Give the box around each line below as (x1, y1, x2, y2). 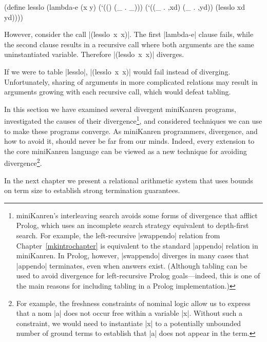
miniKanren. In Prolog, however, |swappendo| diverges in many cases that (16, 250, 249, 261)
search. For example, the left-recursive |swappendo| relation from (16, 230, 220, 240)
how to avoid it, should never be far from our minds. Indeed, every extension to (4, 136, 255, 146)
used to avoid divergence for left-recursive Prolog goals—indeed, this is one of (16, 270, 260, 281)
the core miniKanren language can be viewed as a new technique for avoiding (4, 145, 247, 156)
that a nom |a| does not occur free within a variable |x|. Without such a (16, 308, 242, 318)
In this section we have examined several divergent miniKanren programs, (4, 103, 236, 114)
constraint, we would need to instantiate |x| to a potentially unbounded (16, 317, 241, 328)
